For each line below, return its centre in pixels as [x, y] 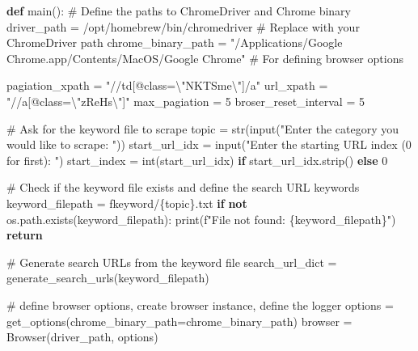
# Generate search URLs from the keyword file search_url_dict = [172, 262]
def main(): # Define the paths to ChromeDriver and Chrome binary [179, 11]
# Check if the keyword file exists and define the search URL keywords [183, 187]
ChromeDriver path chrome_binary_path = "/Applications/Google [175, 42]
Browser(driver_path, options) [82, 337]
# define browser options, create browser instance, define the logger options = [200, 304]
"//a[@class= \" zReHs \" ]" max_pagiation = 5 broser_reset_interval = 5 [186, 101]
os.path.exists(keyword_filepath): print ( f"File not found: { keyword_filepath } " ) [201, 219]
